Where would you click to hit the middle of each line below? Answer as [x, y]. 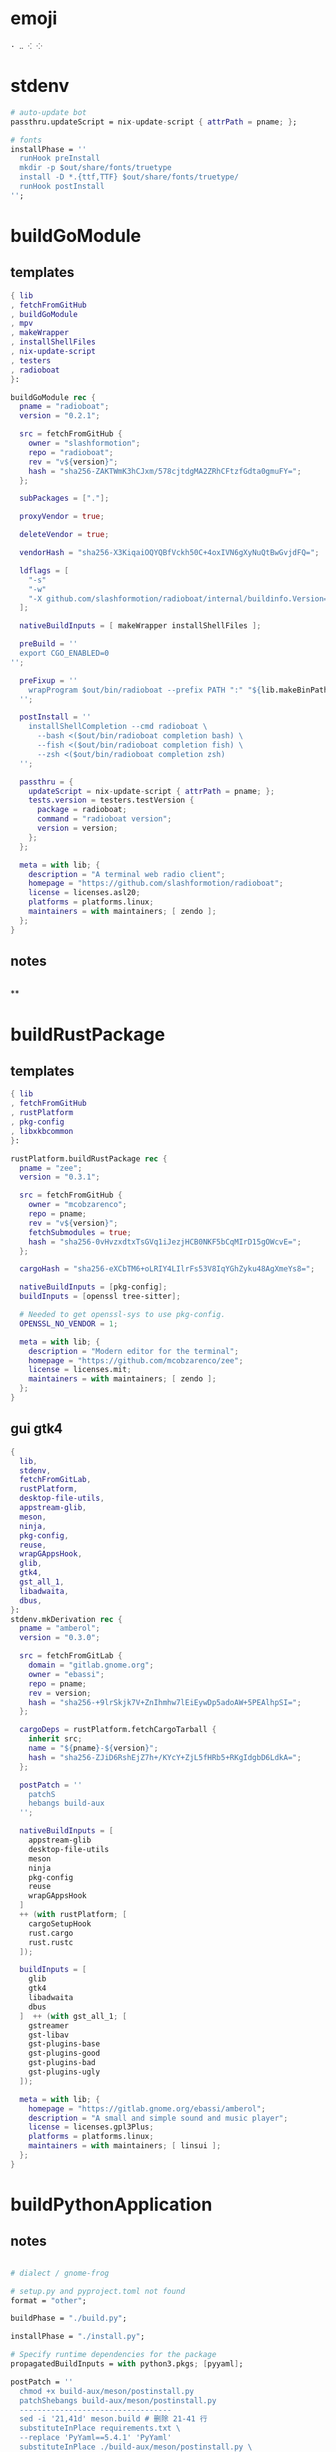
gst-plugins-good [64, 2053]
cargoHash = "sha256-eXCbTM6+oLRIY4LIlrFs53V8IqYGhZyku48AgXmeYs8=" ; [167, 1269]
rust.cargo [51, 1933]
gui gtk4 [36, 1428]
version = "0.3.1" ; [60, 1177]
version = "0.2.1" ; [60, 416]
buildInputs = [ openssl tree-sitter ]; [100, 1297]
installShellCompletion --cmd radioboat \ [118, 727]
